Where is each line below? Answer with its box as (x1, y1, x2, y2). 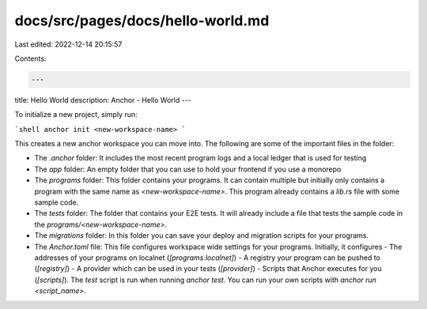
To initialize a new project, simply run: (14, 110, 138, 119)
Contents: (14, 54, 47, 63)
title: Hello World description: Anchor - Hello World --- (14, 95, 191, 104)
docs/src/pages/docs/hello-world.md (14, 12, 270, 29)
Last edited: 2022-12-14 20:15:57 (14, 40, 123, 49)
